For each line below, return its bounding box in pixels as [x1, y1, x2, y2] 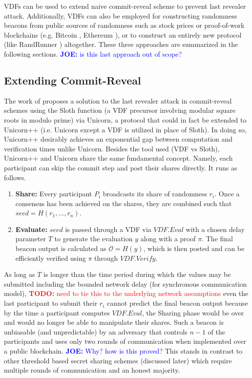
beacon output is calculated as [15, 243, 106, 253]
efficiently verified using [15, 252, 86, 263]
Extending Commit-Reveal [4, 72, 141, 87]
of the [208, 326, 225, 336]
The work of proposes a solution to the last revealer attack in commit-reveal [4, 95, 232, 105]
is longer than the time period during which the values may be [43, 269, 231, 279]
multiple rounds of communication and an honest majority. [4, 365, 180, 375]
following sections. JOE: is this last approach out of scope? [4, 48, 182, 59]
